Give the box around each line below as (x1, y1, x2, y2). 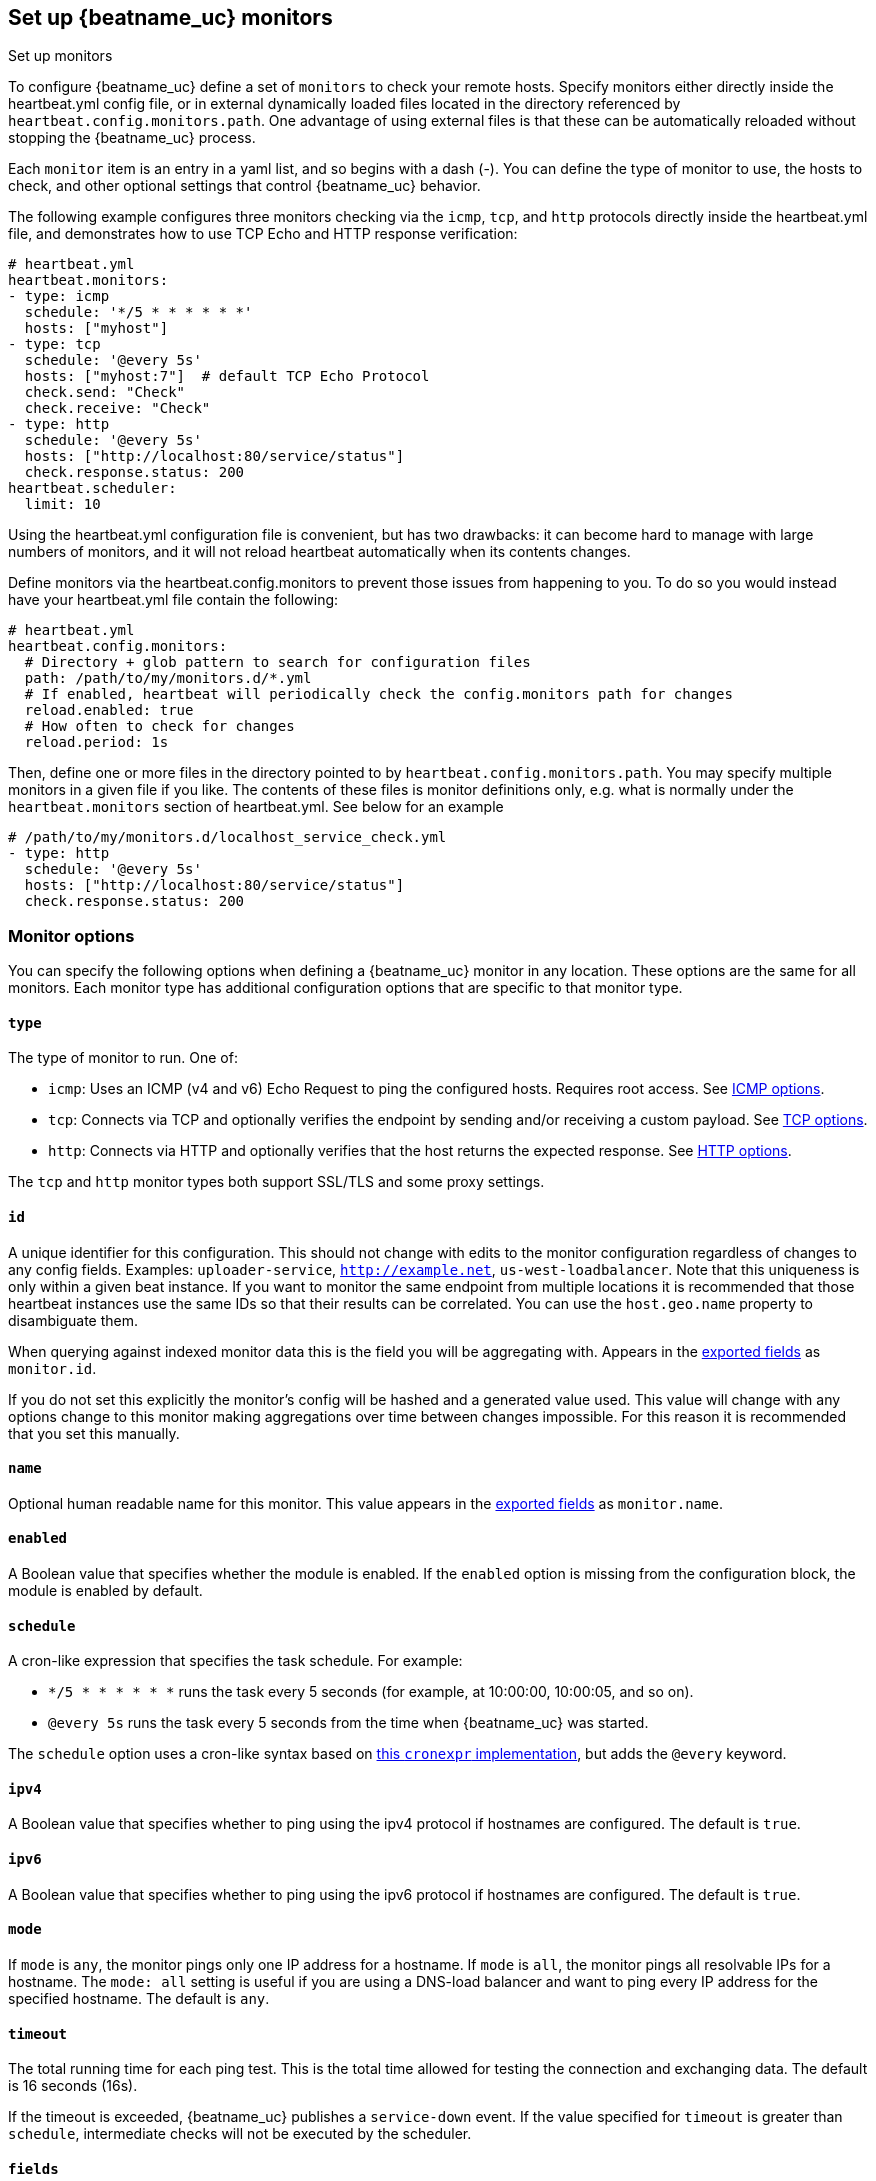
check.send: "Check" (24, 384, 186, 401)
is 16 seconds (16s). (8, 2077, 138, 2095)
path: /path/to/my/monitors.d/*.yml (24, 670, 312, 687)
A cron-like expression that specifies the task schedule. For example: (8, 1652, 463, 1670)
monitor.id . (8, 1359, 97, 1377)
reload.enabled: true (24, 702, 194, 719)
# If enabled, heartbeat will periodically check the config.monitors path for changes (24, 686, 733, 703)
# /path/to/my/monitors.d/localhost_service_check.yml (8, 829, 447, 846)
